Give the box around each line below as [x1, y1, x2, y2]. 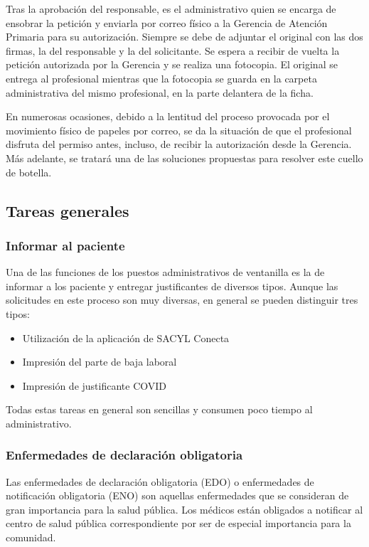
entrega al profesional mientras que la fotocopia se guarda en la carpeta [6, 70, 317, 85]
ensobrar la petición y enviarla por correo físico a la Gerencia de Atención [6, 15, 328, 30]
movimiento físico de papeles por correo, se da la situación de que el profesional [6, 122, 352, 137]
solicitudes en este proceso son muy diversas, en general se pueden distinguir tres [6, 292, 358, 307]
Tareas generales [6, 199, 129, 221]
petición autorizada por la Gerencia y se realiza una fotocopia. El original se [6, 57, 338, 72]
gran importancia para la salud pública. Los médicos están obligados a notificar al [6, 501, 363, 516]
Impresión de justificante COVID [22, 378, 167, 393]
